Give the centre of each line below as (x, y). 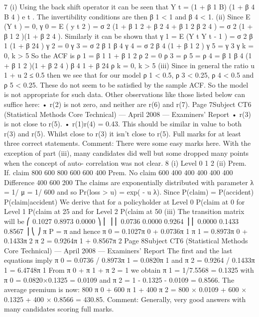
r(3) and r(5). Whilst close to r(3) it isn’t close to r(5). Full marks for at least (123, 133)
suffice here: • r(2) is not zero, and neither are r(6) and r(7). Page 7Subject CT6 (128, 104)
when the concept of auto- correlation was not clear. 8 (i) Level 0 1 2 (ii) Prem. (125, 162)
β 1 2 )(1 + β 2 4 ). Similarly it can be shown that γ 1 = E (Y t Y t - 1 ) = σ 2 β (129, 36)
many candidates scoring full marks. (59, 309)
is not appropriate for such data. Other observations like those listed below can (125, 94)
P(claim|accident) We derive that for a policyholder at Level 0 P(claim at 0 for (125, 201)
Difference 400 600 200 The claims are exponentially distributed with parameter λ (129, 182)
